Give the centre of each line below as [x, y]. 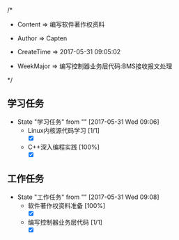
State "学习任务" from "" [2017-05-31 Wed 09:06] [88, 122]
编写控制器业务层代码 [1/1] [65, 222]
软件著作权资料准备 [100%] [67, 205]
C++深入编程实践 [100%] [63, 147]
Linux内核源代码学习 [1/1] [63, 130]
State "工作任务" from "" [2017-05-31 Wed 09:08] [88, 197]
